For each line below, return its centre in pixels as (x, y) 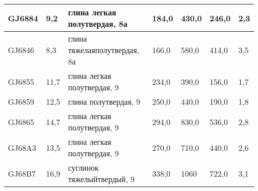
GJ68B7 (22, 173)
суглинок (83, 167)
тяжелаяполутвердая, (104, 50)
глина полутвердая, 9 (104, 101)
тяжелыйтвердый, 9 (101, 179)
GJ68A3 (22, 147)
